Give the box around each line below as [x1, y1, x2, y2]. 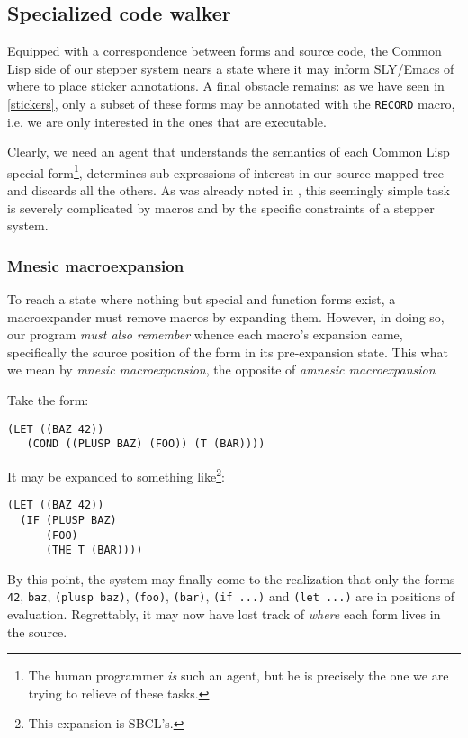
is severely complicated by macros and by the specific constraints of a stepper [7, 198, 435, 217]
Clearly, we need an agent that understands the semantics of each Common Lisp [7, 142, 450, 161]
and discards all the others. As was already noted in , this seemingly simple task [7, 181, 450, 200]
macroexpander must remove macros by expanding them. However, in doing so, [7, 307, 445, 326]
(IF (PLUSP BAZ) [20, 513, 117, 526]
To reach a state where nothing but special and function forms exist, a [7, 290, 396, 309]
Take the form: [7, 391, 89, 409]
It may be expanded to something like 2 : [7, 463, 225, 485]
